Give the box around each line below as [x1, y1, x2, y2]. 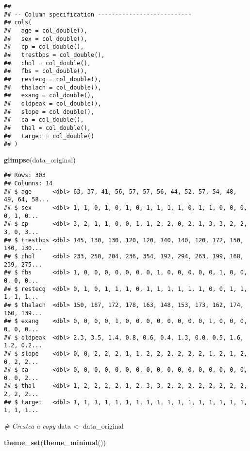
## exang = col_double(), [4, 92, 95, 99]
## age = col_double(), [4, 27, 87, 34]
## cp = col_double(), [4, 43, 84, 51]
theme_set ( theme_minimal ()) [4, 437, 106, 447]
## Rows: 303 [4, 172, 46, 179]
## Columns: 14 [4, 180, 53, 187]
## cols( [4, 19, 32, 26]
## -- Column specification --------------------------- [4, 11, 192, 18]
